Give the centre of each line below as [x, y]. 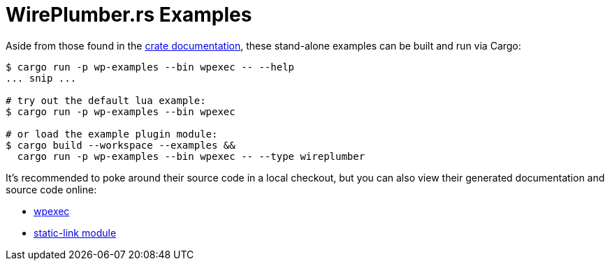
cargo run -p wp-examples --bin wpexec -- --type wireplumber [191, 156]
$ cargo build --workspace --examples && [121, 145]
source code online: [51, 189]
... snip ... [41, 78]
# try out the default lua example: [106, 100]
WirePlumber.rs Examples [129, 15]
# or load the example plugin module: [112, 134]
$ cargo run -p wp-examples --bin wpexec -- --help [150, 67]
